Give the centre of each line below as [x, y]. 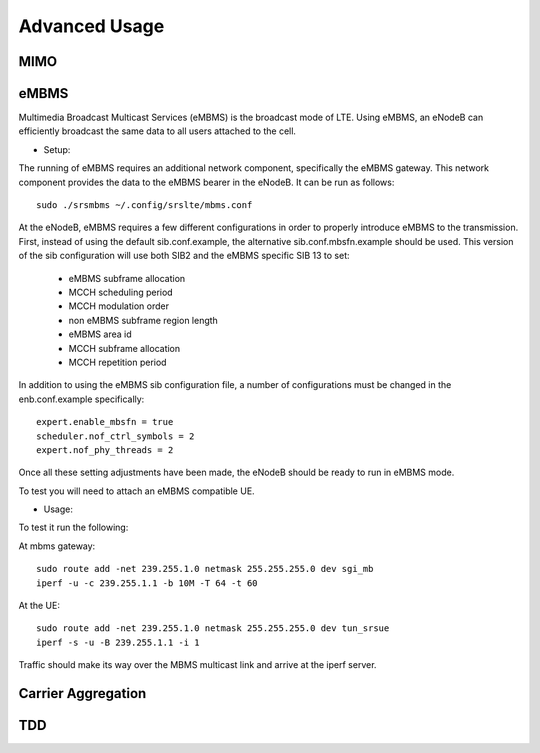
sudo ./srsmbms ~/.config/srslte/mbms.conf [144, 205]
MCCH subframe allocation [124, 348]
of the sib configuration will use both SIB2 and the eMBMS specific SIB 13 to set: [184, 256]
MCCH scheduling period [121, 292]
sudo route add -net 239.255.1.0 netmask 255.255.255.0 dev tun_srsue [213, 628]
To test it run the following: [73, 527]
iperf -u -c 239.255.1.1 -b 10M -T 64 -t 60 [147, 583]
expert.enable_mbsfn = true [105, 422]
